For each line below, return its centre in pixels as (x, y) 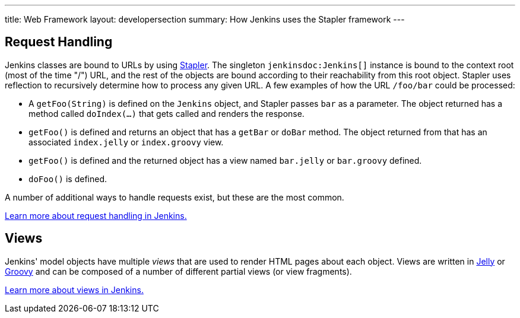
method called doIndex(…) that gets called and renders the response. (167, 113)
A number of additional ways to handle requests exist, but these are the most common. (175, 197)
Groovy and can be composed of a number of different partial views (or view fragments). (178, 271)
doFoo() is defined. (68, 179)
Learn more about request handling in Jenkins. (96, 215)
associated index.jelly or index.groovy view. (126, 142)
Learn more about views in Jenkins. (74, 290)
